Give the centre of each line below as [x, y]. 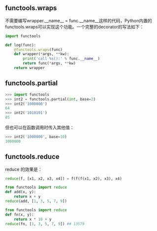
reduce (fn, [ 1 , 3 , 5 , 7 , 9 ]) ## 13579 [45, 224]
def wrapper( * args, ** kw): [42, 54]
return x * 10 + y [33, 219]
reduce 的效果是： [24, 169]
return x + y [27, 197]
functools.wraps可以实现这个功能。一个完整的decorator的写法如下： [75, 27]
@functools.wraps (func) [38, 49]
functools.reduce [32, 157]
